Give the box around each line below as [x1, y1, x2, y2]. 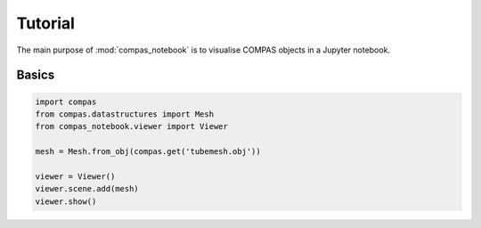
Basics [16, 68, 55, 83]
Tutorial [16, 13, 76, 33]
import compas [35, 96, 97, 107]
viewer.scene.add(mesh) [35, 183, 140, 194]
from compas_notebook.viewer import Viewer [35, 121, 229, 132]
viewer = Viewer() [35, 171, 116, 182]
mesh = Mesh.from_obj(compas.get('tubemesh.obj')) [35, 147, 262, 157]
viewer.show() [35, 196, 97, 207]
